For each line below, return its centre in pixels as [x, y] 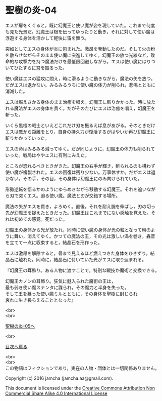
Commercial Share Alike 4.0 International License [56, 393]
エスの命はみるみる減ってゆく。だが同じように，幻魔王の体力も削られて [80, 149]
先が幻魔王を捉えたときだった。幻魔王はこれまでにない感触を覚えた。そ [80, 213]
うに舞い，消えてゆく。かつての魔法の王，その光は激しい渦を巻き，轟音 [80, 236]
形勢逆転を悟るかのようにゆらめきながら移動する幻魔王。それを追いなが [80, 189]
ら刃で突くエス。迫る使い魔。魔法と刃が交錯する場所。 [63, 195]
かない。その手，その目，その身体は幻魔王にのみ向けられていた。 [74, 178]
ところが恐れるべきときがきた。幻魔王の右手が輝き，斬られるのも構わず [80, 166]
